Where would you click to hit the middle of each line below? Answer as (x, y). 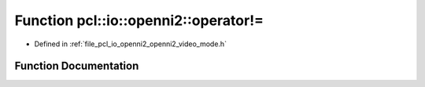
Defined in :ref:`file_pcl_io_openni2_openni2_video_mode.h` (131, 44)
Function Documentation (77, 66)
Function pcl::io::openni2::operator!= (139, 20)
